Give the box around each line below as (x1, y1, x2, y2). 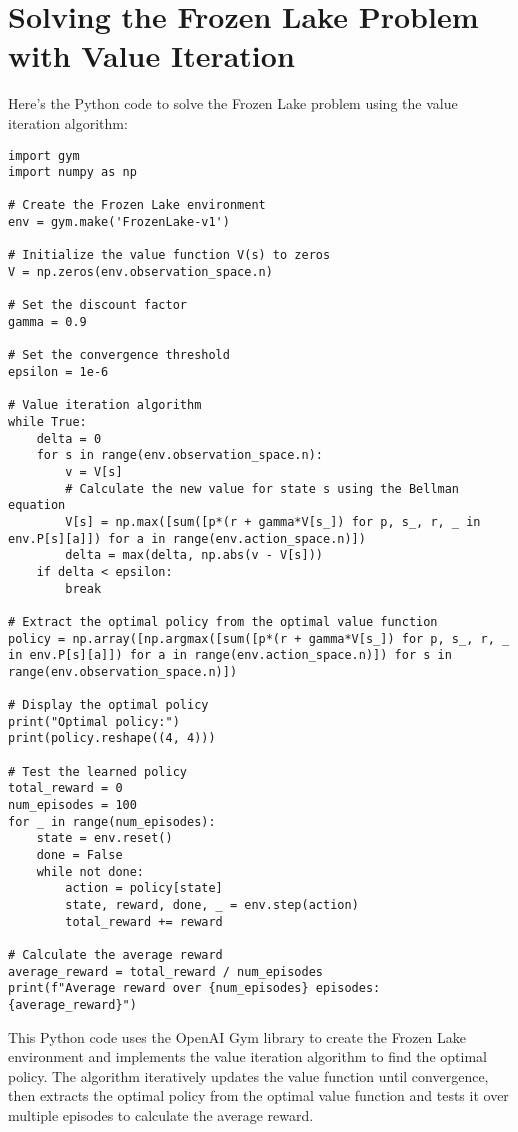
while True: (8, 415, 87, 429)
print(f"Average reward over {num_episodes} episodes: (8, 981, 381, 996)
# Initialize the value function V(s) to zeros (8, 248, 331, 263)
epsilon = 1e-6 (8, 365, 109, 380)
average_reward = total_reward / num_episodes (8, 964, 323, 979)
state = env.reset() (36, 831, 173, 846)
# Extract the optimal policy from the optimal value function (8, 614, 438, 629)
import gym (8, 148, 80, 163)
